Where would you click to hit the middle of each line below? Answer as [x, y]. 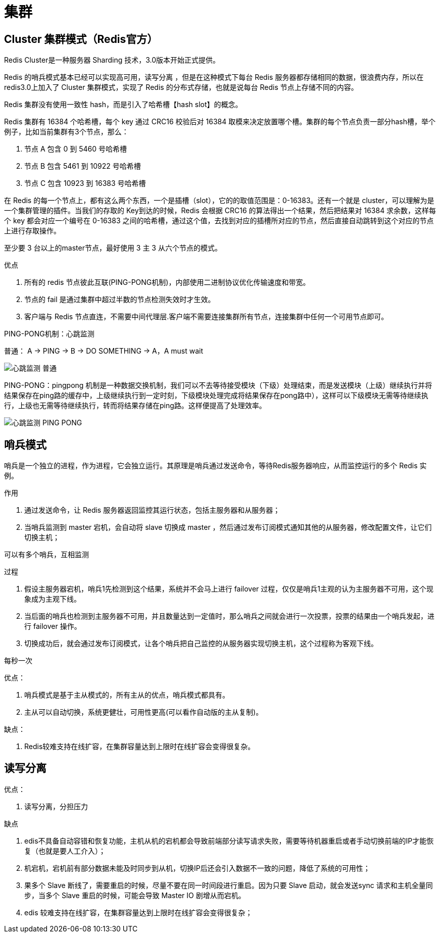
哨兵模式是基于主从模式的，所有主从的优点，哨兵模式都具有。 [127, 695]
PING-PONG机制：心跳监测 [49, 334]
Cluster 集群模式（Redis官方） [81, 39]
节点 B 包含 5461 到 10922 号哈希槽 [83, 166]
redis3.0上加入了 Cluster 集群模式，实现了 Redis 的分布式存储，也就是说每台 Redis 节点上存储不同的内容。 [181, 87]
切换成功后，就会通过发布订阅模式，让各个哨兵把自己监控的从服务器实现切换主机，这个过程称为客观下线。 [201, 644]
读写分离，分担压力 [56, 806]
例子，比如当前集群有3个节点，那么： [66, 132]
